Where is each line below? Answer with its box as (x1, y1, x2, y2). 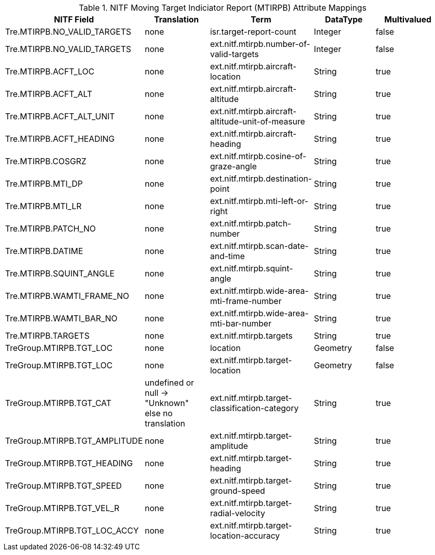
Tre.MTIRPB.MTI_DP (5, 179, 83, 189)
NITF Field (54, 14, 94, 24)
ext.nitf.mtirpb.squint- (210, 263, 293, 273)
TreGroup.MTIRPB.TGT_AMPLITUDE (5, 436, 143, 446)
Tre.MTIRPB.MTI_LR (5, 201, 82, 211)
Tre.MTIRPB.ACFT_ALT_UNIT (5, 111, 115, 121)
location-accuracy (210, 531, 280, 541)
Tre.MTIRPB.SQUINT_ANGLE (5, 268, 115, 279)
